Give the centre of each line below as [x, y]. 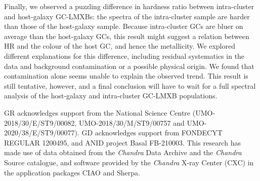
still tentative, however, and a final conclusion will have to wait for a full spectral [130, 85]
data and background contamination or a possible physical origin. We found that [129, 66]
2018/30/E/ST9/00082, [40, 122]
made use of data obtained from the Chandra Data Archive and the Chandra [123, 152]
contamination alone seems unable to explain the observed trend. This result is [126, 76]
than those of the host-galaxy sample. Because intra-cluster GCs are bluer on [124, 26]
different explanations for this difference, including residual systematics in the [124, 56]
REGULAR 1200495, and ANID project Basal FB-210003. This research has [122, 142]
